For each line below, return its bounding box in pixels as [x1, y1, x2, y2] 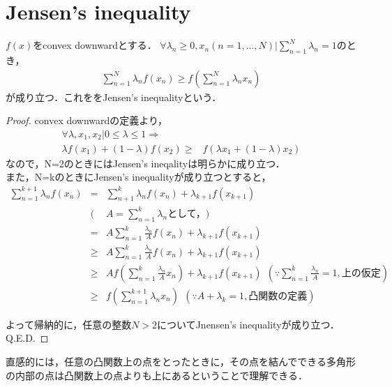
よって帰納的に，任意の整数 [6, 317, 132, 331]
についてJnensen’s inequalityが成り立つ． [157, 317, 340, 331]
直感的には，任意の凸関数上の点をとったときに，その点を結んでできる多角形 [6, 354, 356, 368]
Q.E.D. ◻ [6, 331, 49, 345]
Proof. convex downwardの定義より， [6, 113, 168, 128]
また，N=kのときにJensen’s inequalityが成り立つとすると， [6, 169, 271, 184]
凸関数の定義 [248, 291, 308, 301]
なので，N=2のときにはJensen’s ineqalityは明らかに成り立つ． [6, 155, 285, 170]
